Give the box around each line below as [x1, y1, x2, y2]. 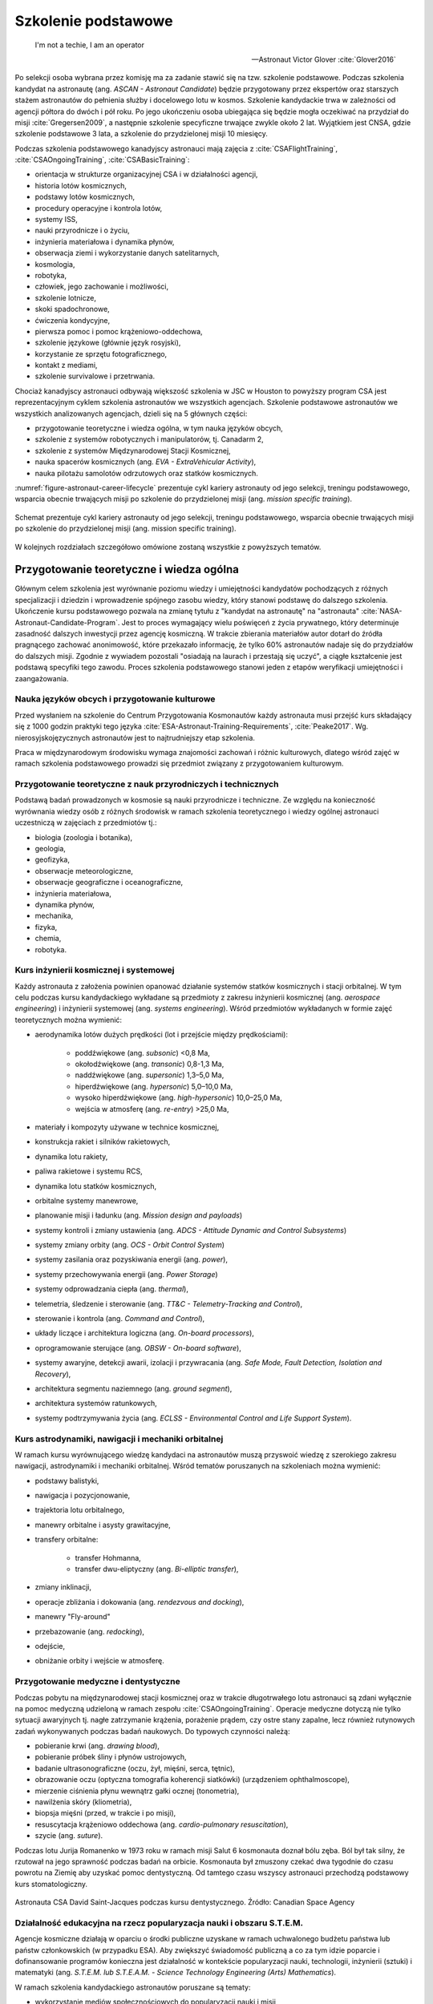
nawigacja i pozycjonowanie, [34, 1491, 131, 1501]
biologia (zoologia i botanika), [34, 832, 133, 842]
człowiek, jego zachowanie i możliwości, [34, 281, 168, 292]
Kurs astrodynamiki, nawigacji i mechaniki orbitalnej [14, 1433, 224, 1444]
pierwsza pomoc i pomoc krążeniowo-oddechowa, [34, 326, 204, 336]
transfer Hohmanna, [75, 1553, 142, 1562]
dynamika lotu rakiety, [34, 1151, 108, 1162]
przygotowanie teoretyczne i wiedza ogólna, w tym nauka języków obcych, [34, 423, 284, 433]
